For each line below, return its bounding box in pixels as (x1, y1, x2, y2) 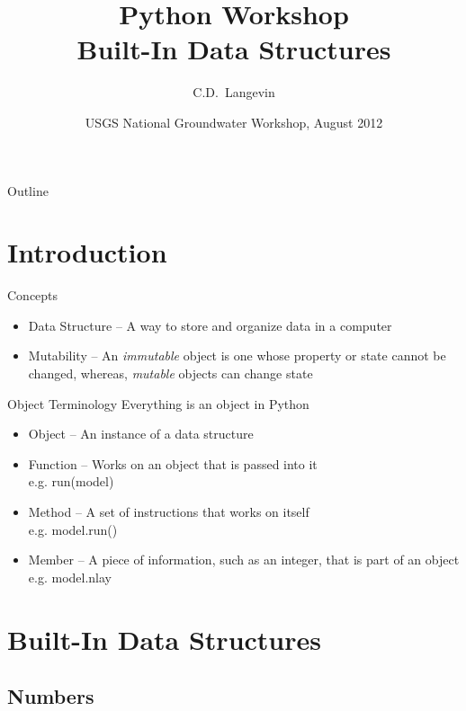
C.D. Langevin (193, 83, 275, 102)
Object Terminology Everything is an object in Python (7, 394, 309, 413)
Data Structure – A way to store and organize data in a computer (28, 316, 392, 334)
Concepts (7, 286, 58, 305)
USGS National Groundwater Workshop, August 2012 (85, 112, 383, 131)
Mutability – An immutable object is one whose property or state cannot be (28, 346, 446, 365)
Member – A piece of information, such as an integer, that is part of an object (28, 550, 460, 569)
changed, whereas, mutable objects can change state (28, 364, 313, 382)
